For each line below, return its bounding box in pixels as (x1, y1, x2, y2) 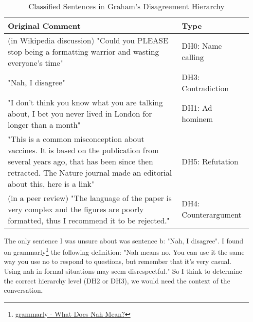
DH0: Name (181, 40, 222, 52)
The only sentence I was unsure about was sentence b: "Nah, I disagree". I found (4, 235, 244, 245)
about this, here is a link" (8, 178, 94, 189)
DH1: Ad (181, 102, 212, 114)
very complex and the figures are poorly (8, 203, 144, 215)
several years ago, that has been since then (8, 155, 153, 167)
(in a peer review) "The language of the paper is (8, 192, 172, 203)
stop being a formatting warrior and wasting (8, 45, 159, 57)
